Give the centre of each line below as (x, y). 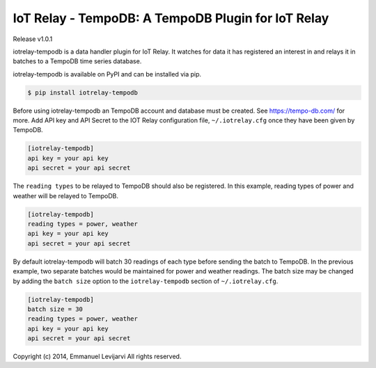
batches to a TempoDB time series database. (77, 61)
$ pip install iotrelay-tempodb (83, 93)
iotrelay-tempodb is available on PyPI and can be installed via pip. (107, 74)
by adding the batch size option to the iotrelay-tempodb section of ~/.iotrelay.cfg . (146, 281)
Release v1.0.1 (33, 39)
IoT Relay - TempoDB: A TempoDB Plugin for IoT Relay (171, 18)
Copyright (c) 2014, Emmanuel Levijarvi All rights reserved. (97, 357)
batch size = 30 (55, 309)
